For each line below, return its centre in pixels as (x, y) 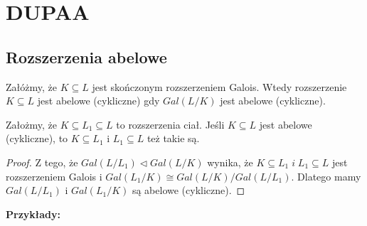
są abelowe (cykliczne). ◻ (188, 190)
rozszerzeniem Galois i (54, 176)
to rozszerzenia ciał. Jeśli (170, 124)
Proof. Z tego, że (42, 162)
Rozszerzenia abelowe (86, 56)
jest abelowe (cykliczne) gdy (99, 101)
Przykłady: (33, 214)
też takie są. (173, 138)
